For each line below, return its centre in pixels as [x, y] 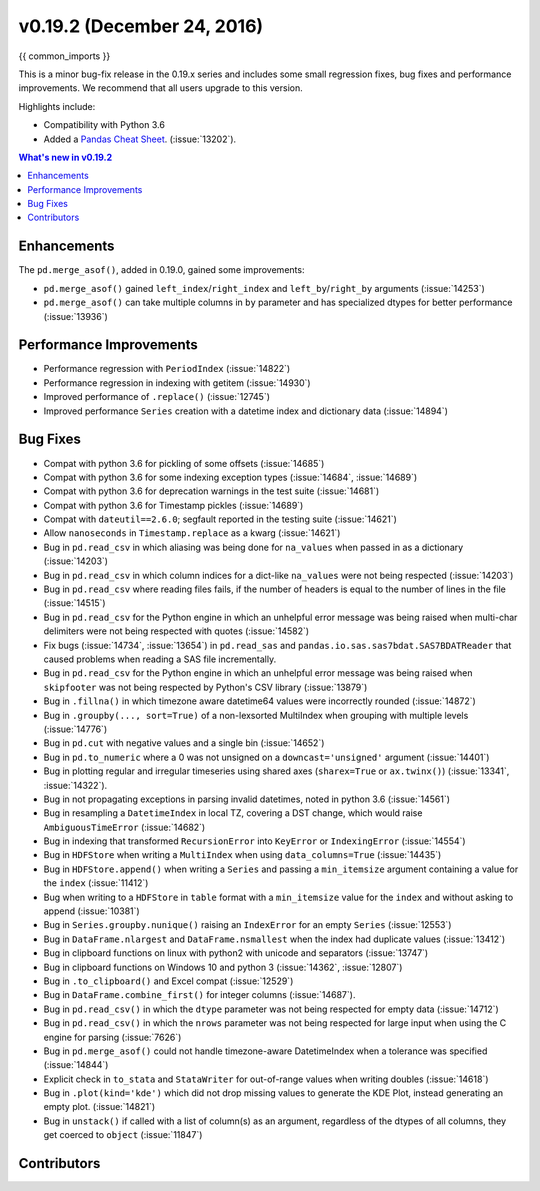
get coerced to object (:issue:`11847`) [123, 1135]
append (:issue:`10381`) [91, 911]
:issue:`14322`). [75, 785]
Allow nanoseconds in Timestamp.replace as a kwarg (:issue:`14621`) [192, 533]
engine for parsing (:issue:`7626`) [112, 1037]
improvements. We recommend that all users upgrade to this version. [161, 88]
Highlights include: [57, 106]
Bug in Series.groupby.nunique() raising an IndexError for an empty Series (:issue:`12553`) [247, 925]
